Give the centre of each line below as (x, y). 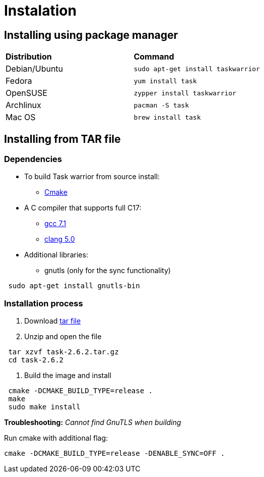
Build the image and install (68, 376)
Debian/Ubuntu (35, 69)
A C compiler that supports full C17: (83, 208)
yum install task (165, 81)
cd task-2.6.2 (36, 360)
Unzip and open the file (63, 337)
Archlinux (23, 105)
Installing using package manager (91, 35)
